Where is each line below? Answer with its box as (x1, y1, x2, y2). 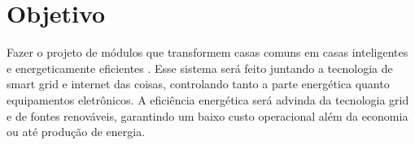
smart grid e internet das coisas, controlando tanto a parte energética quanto (7, 75, 390, 92)
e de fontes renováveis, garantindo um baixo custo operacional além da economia (7, 107, 408, 124)
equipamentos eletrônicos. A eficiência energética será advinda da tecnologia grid (7, 91, 409, 108)
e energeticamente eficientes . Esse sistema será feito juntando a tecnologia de (7, 59, 393, 76)
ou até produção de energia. (7, 123, 146, 140)
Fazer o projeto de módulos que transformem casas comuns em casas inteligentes (7, 44, 408, 61)
